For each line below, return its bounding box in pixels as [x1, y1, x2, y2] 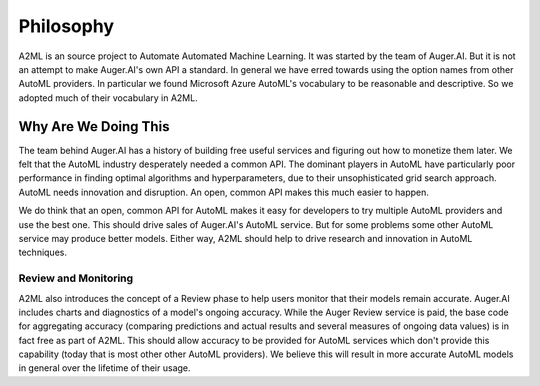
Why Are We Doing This [18, 118, 170, 135]
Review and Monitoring [18, 271, 134, 285]
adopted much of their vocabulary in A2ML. [18, 91, 199, 104]
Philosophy [18, 15, 115, 37]
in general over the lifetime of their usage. [18, 362, 191, 374]
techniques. [18, 246, 67, 259]
